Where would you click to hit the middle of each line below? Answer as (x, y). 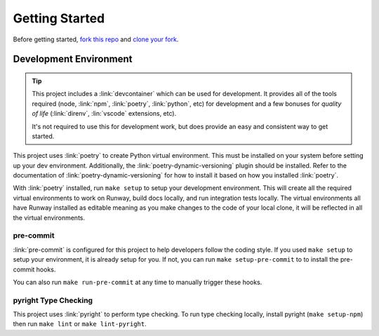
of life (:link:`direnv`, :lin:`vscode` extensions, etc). (104, 114)
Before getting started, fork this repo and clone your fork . (96, 39)
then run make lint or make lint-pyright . (80, 324)
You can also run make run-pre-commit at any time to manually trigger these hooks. (138, 282)
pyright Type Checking (53, 300)
